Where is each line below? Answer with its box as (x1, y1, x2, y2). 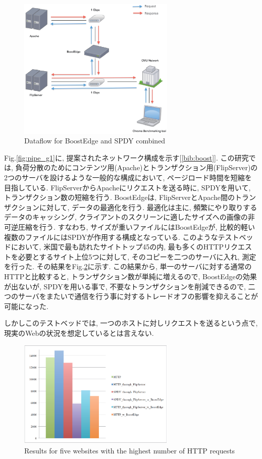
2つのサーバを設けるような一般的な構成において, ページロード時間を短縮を (4, 172, 252, 182)
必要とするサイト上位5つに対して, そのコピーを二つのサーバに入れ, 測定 (18, 251, 256, 262)
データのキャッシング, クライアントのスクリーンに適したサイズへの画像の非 (4, 212, 255, 222)
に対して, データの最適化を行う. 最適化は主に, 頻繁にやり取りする (39, 201, 257, 212)
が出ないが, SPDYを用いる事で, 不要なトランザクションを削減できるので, (4, 281, 246, 291)
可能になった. (4, 300, 48, 311)
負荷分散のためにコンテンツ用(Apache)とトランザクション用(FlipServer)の (15, 162, 258, 173)
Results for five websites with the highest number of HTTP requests (24, 445, 235, 455)
